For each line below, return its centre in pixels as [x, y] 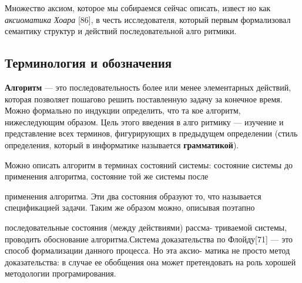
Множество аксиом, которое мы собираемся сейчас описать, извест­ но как [138, 8]
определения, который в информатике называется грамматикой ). [122, 144]
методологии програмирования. [61, 273]
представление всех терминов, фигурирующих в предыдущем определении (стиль [151, 133]
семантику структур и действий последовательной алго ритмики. [121, 31]
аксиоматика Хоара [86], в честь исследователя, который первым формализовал [148, 19]
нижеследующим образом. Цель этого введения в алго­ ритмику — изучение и [144, 121]
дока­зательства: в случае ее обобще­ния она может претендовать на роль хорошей [150, 262]
